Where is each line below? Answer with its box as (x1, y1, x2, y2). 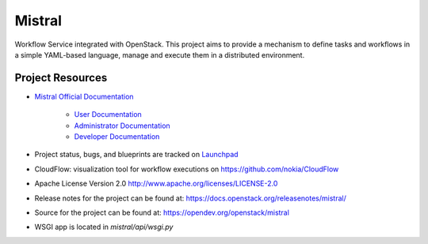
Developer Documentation (74, 132, 160, 141)
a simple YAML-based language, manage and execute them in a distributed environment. (14, 50, 305, 59)
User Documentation (74, 110, 142, 119)
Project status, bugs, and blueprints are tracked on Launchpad (34, 150, 239, 160)
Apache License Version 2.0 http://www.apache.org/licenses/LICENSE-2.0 (34, 178, 278, 189)
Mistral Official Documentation (34, 92, 134, 101)
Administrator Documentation (74, 121, 170, 130)
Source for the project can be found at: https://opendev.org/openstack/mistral (34, 208, 289, 217)
